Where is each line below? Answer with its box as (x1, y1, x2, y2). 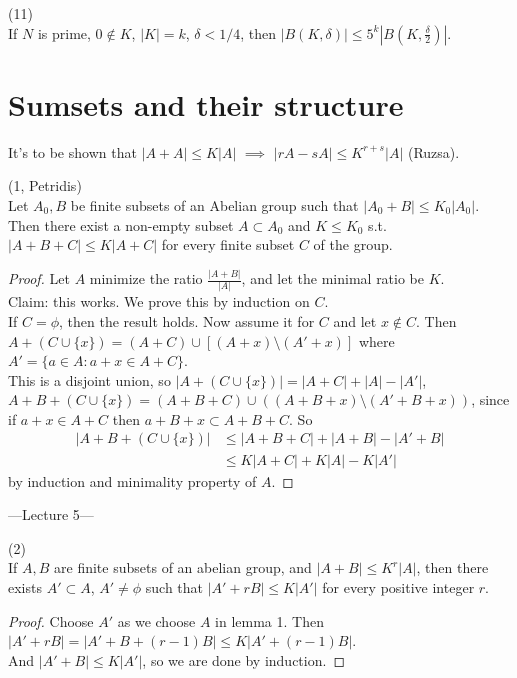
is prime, (37, 22, 91, 43)
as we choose (117, 610, 196, 631)
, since (471, 389, 510, 410)
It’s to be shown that (8, 141, 137, 162)
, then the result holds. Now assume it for (59, 310, 315, 331)
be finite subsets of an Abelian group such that (70, 194, 359, 215)
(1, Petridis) (8, 175, 82, 196)
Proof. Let (8, 268, 70, 288)
